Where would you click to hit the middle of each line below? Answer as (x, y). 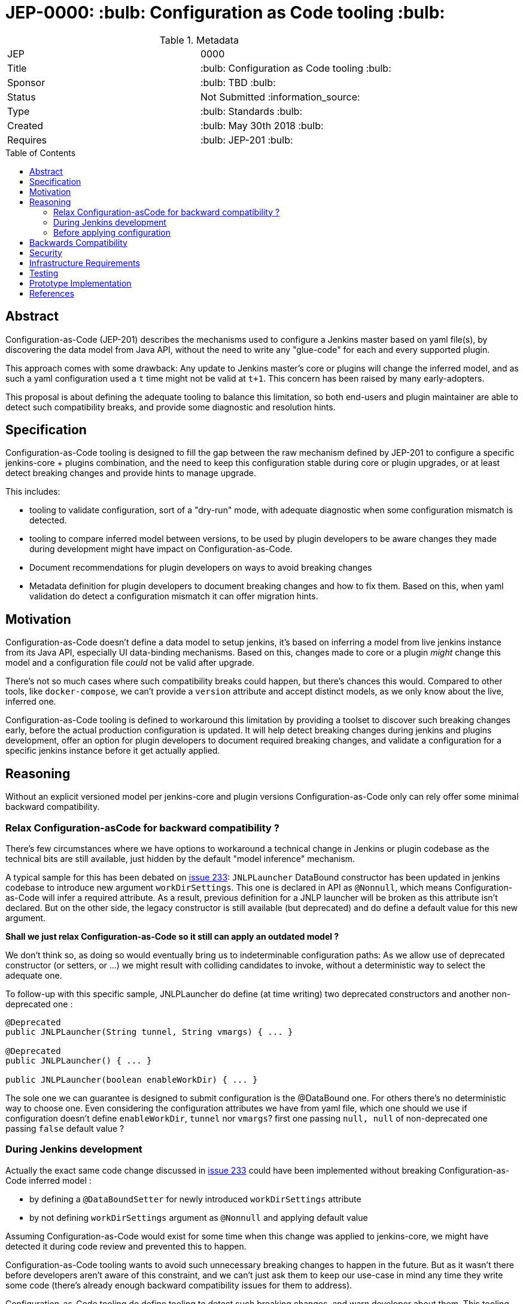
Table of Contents (41, 153)
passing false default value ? (65, 1128)
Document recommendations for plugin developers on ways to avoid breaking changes (201, 568)
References (52, 293)
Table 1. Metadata (199, 40)
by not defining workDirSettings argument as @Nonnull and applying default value (199, 1217)
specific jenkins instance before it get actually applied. (113, 751)
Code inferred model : (48, 1180)
